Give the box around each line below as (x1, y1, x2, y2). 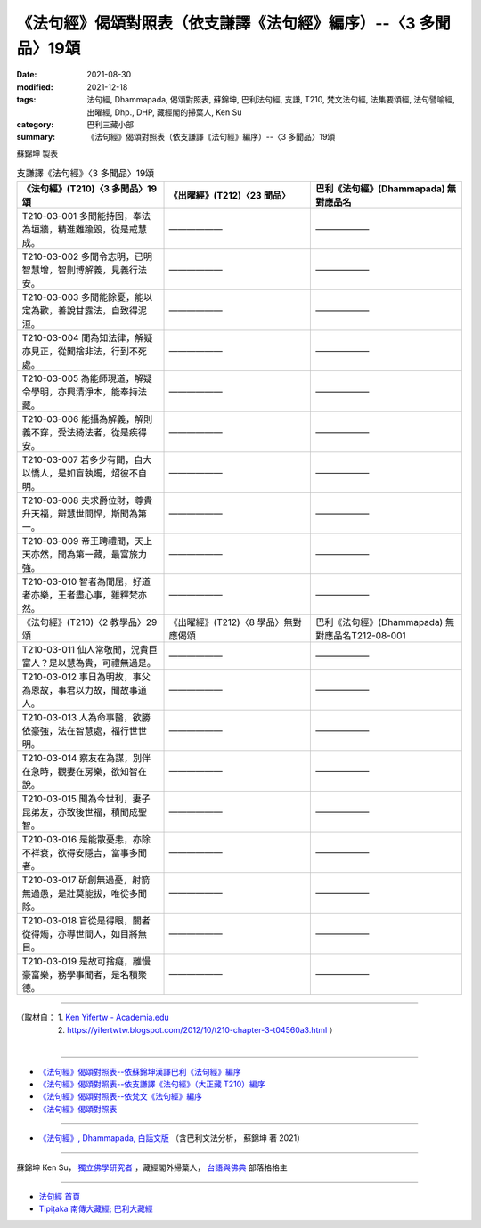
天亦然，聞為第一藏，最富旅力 (21, 549, 147, 561)
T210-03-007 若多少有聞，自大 (21, 454, 152, 467)
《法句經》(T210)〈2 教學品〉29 (21, 616, 158, 629)
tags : (16, 94, 37, 105)
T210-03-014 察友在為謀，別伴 (21, 752, 151, 765)
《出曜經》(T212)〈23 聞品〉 (168, 190, 291, 202)
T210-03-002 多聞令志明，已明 (21, 250, 153, 263)
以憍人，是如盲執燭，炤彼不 (21, 468, 138, 480)
